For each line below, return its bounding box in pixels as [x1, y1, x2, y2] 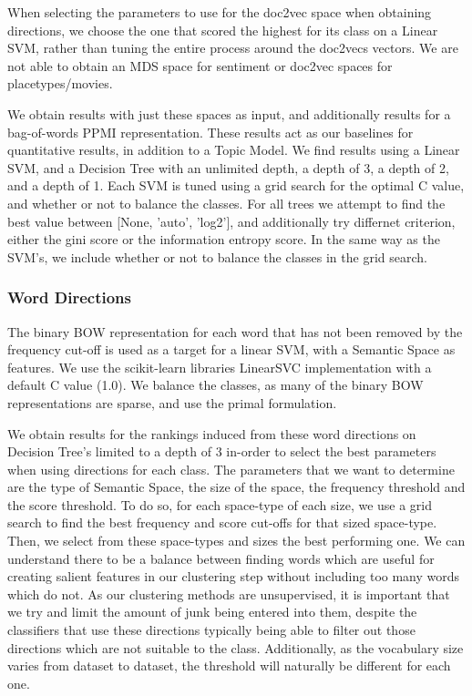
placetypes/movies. [7, 74, 113, 93]
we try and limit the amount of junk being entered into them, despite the [7, 602, 417, 621]
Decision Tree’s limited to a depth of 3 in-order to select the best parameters [7, 442, 436, 461]
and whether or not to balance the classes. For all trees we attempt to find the [7, 193, 446, 212]
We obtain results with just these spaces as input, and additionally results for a [7, 104, 451, 123]
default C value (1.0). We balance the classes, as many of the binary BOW [7, 375, 424, 394]
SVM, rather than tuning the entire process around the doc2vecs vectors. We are [7, 38, 458, 57]
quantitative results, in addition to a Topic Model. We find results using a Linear [7, 140, 460, 159]
